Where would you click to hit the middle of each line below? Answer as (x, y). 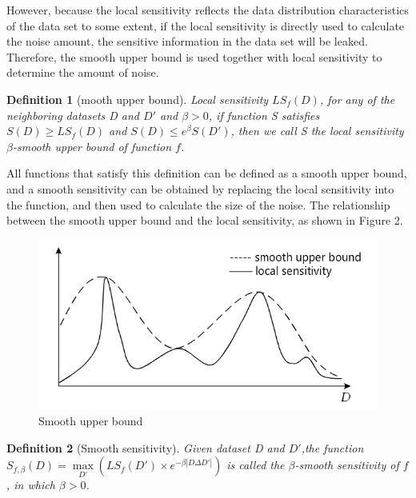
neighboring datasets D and (73, 115)
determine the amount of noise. (83, 72)
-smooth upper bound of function (92, 146)
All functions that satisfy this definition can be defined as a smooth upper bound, (207, 173)
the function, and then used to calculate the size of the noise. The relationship (198, 204)
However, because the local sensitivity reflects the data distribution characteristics (208, 10)
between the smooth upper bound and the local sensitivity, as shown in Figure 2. (205, 220)
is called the (256, 465)
